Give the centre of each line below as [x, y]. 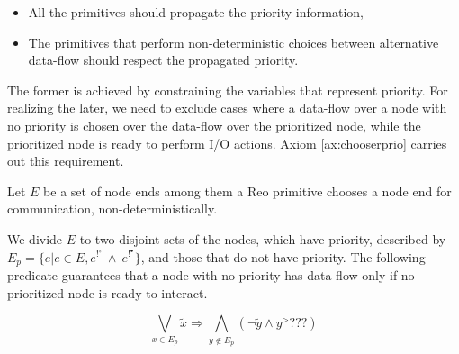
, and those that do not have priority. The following [283, 256]
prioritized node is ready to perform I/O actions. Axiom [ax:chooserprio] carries [227, 143]
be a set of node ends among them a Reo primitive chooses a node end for [247, 191]
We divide [35, 238]
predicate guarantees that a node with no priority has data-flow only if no [211, 274]
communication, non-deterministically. [112, 209]
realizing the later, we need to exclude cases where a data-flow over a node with [227, 108]
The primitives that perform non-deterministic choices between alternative [234, 42]
